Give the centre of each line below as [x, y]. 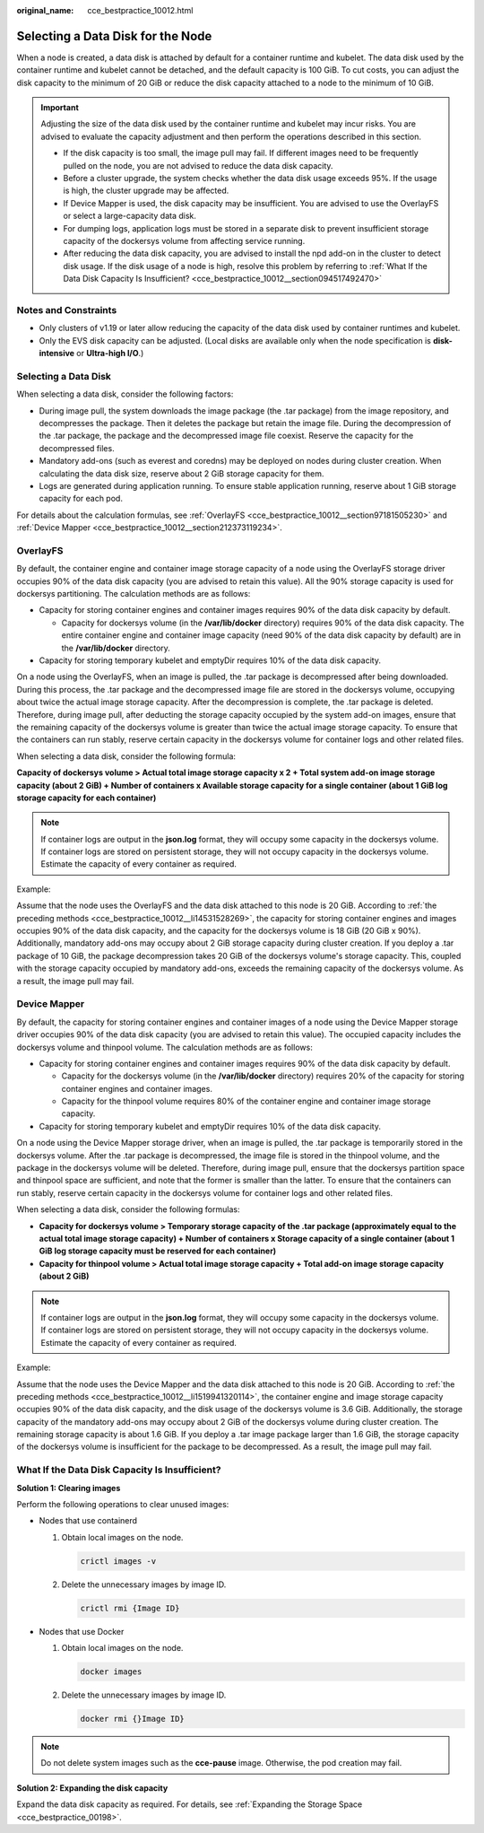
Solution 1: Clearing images [69, 1488]
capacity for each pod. [81, 499]
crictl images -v [118, 1561]
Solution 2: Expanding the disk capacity [92, 1788]
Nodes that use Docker [82, 1631]
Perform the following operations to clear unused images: [123, 1504]
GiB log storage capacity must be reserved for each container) [158, 1251]
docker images [111, 1672]
